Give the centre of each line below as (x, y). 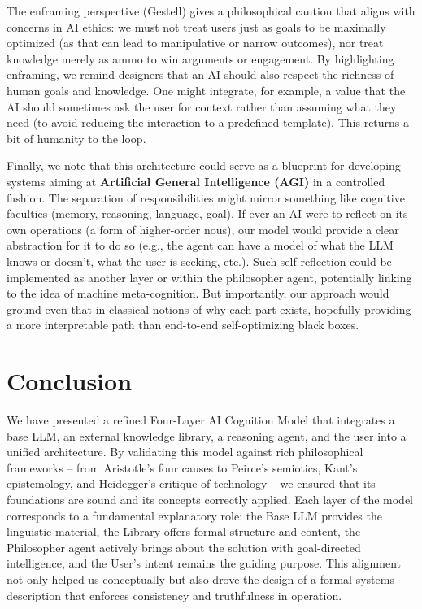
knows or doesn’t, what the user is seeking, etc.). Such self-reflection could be (199, 261)
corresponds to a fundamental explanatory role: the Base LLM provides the (194, 515)
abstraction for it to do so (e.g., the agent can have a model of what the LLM (200, 245)
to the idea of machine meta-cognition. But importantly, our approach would (198, 293)
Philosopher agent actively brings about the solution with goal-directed (184, 547)
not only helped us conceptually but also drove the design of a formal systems (200, 579)
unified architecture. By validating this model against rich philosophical (185, 452)
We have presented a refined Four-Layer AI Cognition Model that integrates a (201, 420)
